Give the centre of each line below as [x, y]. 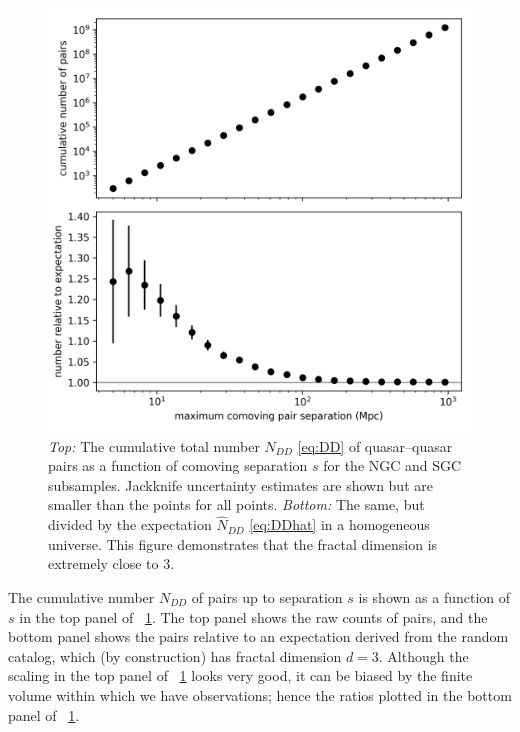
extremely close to [103, 563]
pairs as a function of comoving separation [178, 465]
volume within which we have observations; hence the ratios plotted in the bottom [260, 694]
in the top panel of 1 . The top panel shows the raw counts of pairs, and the [253, 616]
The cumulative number [81, 596]
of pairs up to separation [267, 596]
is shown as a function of [434, 596]
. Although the [423, 655]
